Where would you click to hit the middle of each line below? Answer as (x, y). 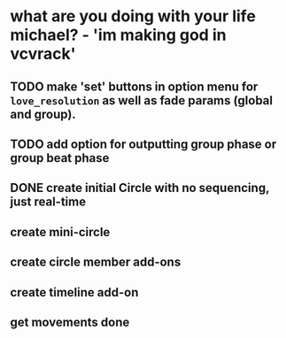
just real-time (48, 202)
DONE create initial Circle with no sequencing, (140, 188)
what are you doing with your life (133, 16)
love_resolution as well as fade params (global (142, 100)
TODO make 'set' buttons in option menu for (134, 86)
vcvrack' (43, 54)
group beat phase (60, 158)
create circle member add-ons (96, 262)
